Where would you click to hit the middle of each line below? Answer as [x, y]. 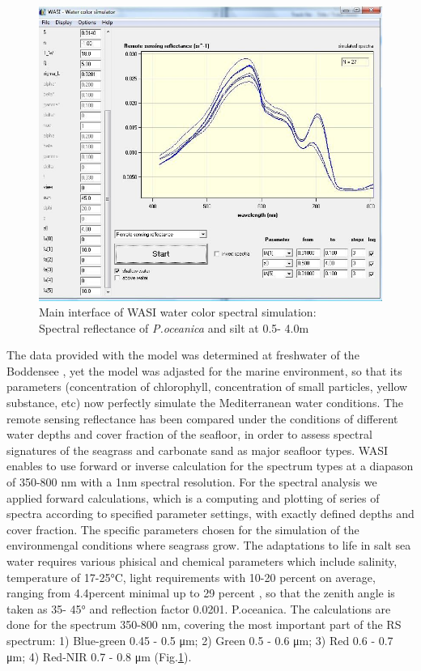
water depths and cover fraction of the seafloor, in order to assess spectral [189, 434]
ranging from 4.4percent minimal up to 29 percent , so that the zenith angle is [201, 593]
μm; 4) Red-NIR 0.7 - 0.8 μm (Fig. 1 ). [99, 656]
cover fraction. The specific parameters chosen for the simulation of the [183, 529]
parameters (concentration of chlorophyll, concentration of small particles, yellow [207, 386]
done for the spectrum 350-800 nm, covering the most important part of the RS [204, 624]
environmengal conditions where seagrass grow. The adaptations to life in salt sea [209, 545]
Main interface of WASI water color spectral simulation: [178, 312]
